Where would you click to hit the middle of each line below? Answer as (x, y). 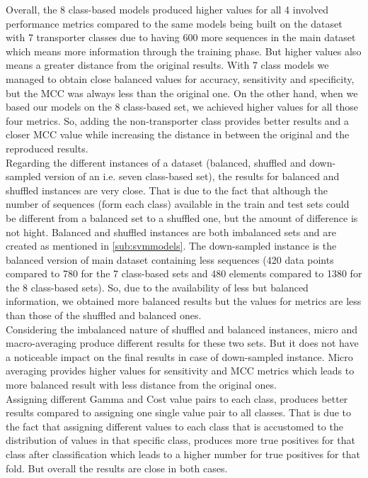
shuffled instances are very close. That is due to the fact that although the (167, 190)
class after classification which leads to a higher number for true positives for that (183, 454)
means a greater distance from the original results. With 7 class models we (167, 65)
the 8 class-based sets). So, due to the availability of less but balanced (157, 287)
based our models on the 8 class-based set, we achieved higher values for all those (182, 107)
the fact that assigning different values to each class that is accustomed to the (174, 426)
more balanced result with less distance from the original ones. (141, 385)
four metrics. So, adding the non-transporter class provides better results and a (178, 120)
